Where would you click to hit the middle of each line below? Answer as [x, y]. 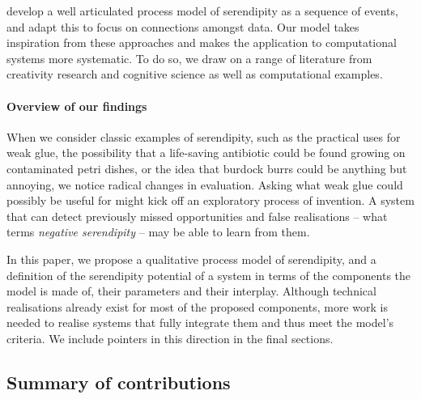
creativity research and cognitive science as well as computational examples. [195, 74]
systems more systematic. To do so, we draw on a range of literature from [189, 58]
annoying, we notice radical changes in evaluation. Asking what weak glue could [205, 184]
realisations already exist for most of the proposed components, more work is [197, 306]
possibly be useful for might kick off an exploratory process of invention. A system [210, 200]
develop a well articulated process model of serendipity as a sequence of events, [202, 11]
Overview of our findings [77, 106]
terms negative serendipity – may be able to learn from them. [158, 232]
